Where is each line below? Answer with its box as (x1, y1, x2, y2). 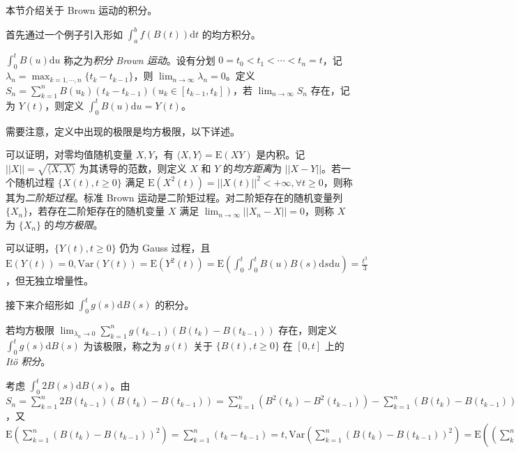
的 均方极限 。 (44, 217, 103, 231)
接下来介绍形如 (6, 297, 74, 312)
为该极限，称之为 (83, 338, 162, 353)
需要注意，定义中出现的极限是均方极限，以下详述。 (6, 123, 240, 138)
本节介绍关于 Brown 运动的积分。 (6, 3, 158, 17)
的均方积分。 (202, 26, 261, 41)
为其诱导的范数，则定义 (79, 160, 187, 175)
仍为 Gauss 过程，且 (119, 240, 211, 255)
